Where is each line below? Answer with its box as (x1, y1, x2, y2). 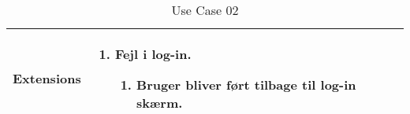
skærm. (136, 94, 183, 112)
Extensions (13, 69, 81, 87)
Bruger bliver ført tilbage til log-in (136, 75, 356, 94)
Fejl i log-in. (114, 45, 192, 63)
